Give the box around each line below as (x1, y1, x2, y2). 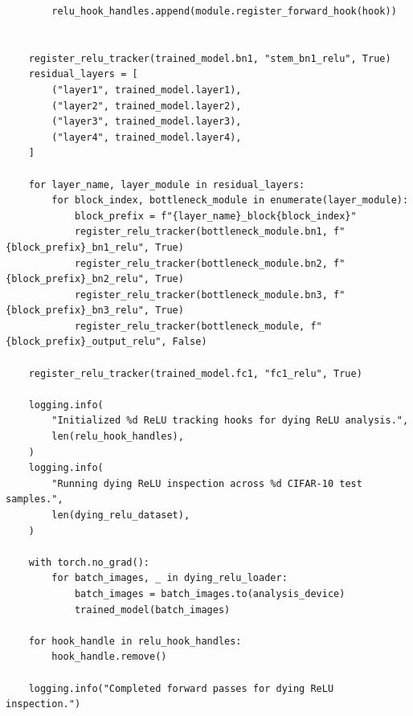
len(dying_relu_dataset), (51, 509, 190, 521)
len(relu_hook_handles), (51, 431, 184, 443)
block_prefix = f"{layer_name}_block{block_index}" (74, 210, 357, 222)
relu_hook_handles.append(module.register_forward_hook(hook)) (51, 6, 397, 17)
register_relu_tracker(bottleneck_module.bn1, (74, 226, 328, 238)
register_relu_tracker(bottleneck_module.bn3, (74, 288, 328, 301)
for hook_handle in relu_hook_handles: (28, 635, 242, 647)
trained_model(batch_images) (74, 603, 231, 616)
